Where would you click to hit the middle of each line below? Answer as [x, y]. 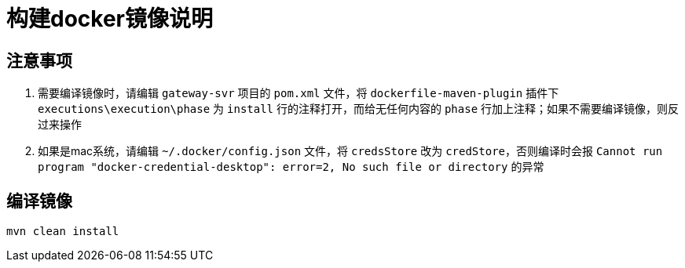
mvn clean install [63, 232]
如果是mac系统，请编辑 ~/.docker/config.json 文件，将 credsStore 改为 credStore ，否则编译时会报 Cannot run [350, 151]
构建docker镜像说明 [110, 19]
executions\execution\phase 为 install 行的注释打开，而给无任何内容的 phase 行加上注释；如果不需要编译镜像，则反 [359, 109]
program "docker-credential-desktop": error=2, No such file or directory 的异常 [291, 167]
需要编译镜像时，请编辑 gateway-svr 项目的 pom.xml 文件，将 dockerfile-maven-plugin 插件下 [299, 93]
